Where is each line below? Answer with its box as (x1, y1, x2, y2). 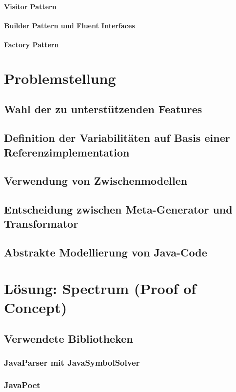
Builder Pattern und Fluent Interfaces (4, 20, 135, 30)
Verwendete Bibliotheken (4, 331, 133, 346)
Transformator (4, 216, 79, 231)
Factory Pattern (4, 39, 59, 49)
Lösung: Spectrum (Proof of (4, 278, 197, 298)
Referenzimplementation (4, 144, 130, 159)
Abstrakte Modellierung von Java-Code (4, 245, 207, 260)
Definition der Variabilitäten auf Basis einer (4, 130, 230, 145)
